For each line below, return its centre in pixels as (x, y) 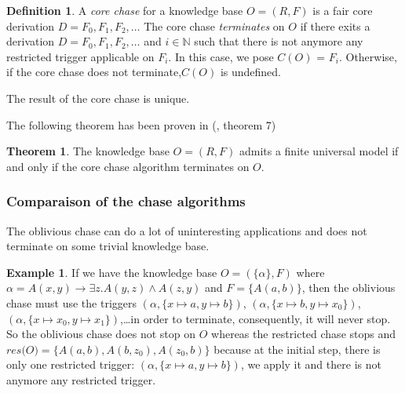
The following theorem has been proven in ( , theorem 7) (141, 124)
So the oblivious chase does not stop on (101, 334)
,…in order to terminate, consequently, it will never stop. (255, 318)
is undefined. (250, 72)
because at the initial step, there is (297, 349)
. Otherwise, (368, 56)
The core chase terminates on (214, 25)
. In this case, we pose (221, 56)
